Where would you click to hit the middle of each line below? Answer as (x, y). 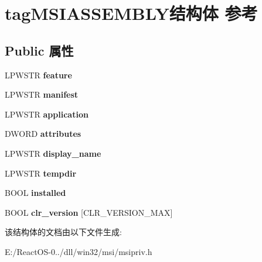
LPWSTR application (47, 114)
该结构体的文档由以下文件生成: (63, 232)
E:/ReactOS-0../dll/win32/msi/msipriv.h (79, 251)
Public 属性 (39, 50)
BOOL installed (35, 193)
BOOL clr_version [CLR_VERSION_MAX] (89, 212)
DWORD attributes (43, 134)
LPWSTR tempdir (41, 173)
